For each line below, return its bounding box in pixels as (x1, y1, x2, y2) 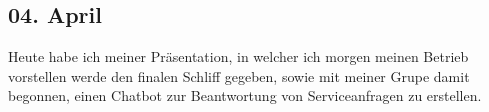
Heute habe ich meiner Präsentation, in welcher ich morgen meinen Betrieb (8, 46, 469, 67)
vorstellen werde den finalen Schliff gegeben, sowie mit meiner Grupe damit (8, 65, 470, 86)
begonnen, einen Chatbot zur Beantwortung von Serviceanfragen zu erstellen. (8, 85, 482, 106)
